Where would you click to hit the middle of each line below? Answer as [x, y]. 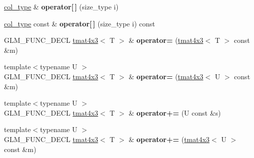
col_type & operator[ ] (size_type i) [61, 6]
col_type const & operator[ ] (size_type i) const [80, 23]
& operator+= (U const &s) [175, 112]
